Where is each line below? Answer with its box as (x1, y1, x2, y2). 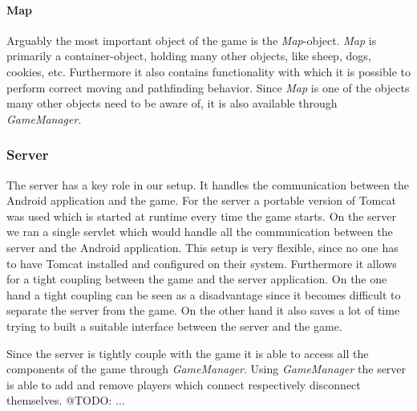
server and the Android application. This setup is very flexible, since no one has (6, 238, 399, 255)
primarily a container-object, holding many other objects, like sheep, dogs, (6, 47, 371, 64)
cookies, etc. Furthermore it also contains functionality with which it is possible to (6, 63, 411, 79)
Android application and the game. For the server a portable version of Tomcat (6, 192, 396, 209)
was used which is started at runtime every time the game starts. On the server (6, 207, 397, 224)
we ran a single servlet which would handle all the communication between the (6, 223, 393, 240)
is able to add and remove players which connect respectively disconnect (6, 376, 361, 393)
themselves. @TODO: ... (6, 392, 125, 409)
